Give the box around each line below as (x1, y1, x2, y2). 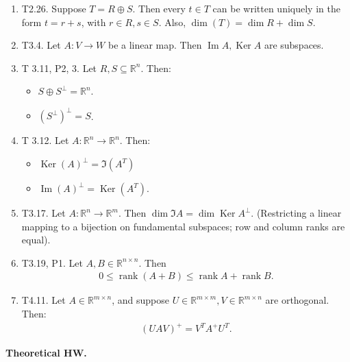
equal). (21, 232, 51, 247)
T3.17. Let (21, 206, 66, 220)
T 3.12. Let (21, 133, 69, 147)
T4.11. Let (21, 293, 66, 307)
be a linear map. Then (108, 38, 202, 52)
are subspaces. (264, 38, 324, 52)
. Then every (132, 1, 186, 15)
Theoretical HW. (5, 346, 87, 360)
